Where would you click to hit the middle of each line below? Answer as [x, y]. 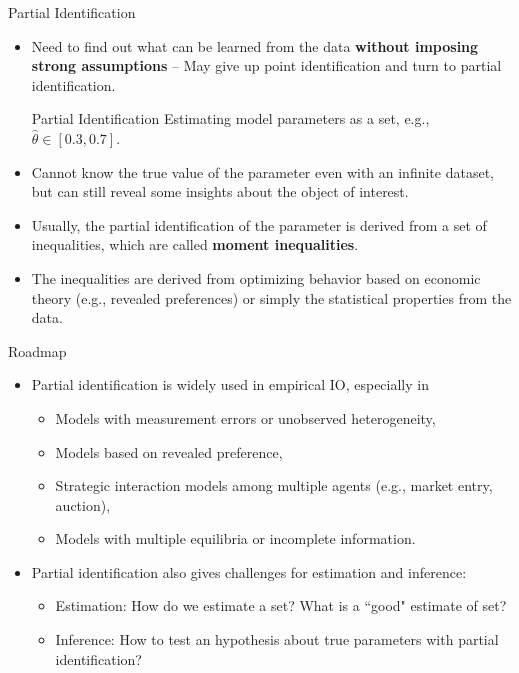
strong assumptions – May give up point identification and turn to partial [266, 65]
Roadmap [37, 350]
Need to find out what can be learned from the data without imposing [255, 45]
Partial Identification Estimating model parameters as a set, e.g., [230, 118]
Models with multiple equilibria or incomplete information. [235, 538]
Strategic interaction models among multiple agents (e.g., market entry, [274, 485]
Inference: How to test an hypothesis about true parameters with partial [277, 639]
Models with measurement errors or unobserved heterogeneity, [245, 417]
